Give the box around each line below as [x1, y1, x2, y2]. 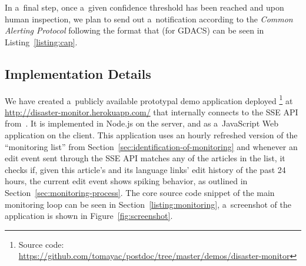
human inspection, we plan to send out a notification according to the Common [5, 12, 293, 25]
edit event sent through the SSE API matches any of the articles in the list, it [5, 152, 285, 164]
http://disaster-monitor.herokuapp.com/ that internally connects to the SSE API [5, 105, 298, 118]
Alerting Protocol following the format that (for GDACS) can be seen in [5, 24, 264, 36]
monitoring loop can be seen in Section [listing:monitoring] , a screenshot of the [5, 198, 291, 210]
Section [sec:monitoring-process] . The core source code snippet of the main [5, 186, 275, 198]
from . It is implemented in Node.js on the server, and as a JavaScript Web [5, 117, 278, 129]
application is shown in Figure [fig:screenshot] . [5, 210, 173, 222]
